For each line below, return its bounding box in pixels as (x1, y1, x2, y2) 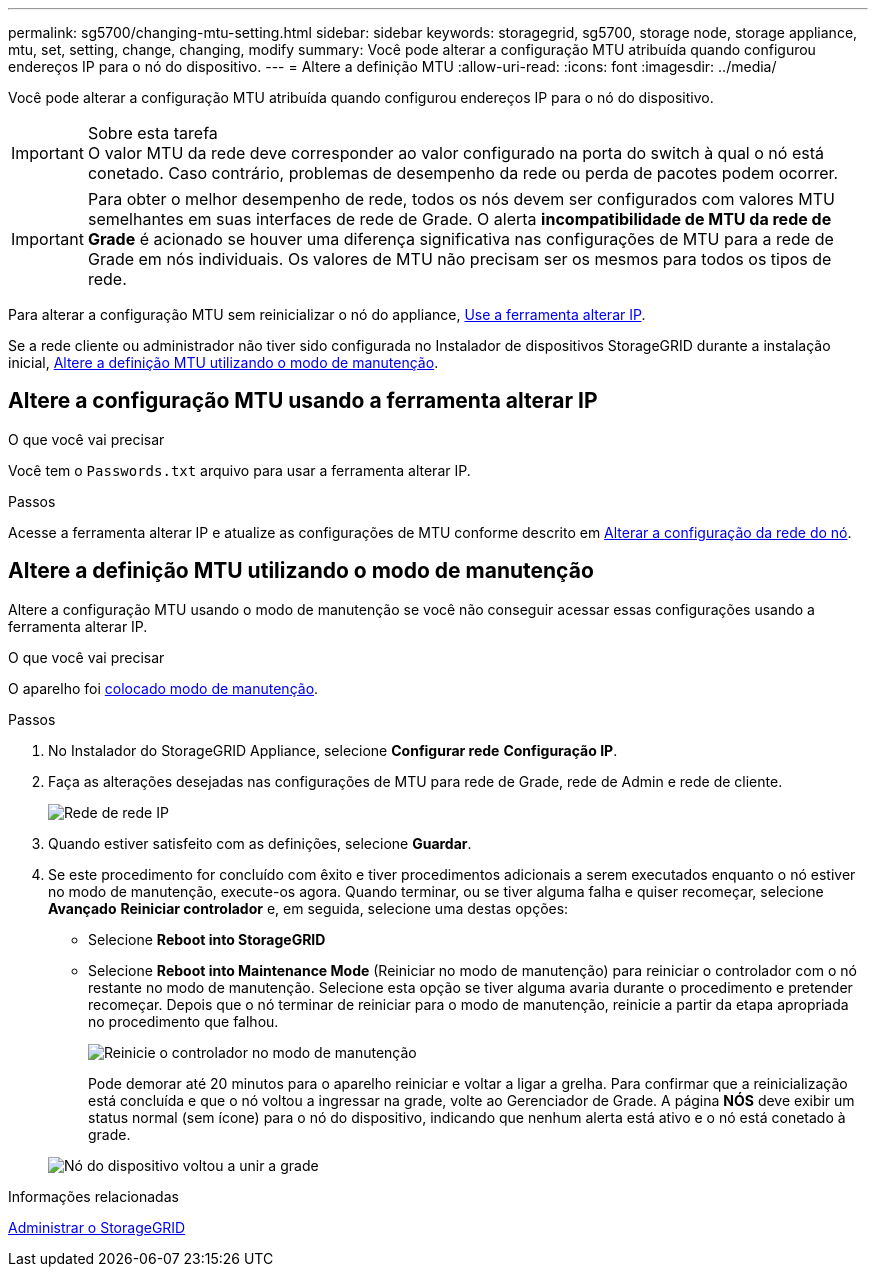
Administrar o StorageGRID (8, 1218, 186, 1236)
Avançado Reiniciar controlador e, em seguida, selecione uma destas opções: (48, 899, 569, 917)
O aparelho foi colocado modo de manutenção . (8, 679, 319, 697)
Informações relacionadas (8, 1187, 179, 1205)
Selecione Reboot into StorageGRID (88, 930, 326, 948)
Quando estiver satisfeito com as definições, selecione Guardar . (48, 834, 472, 852)
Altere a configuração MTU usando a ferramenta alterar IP (8, 388, 598, 414)
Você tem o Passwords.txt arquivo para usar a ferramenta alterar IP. (8, 461, 471, 479)
